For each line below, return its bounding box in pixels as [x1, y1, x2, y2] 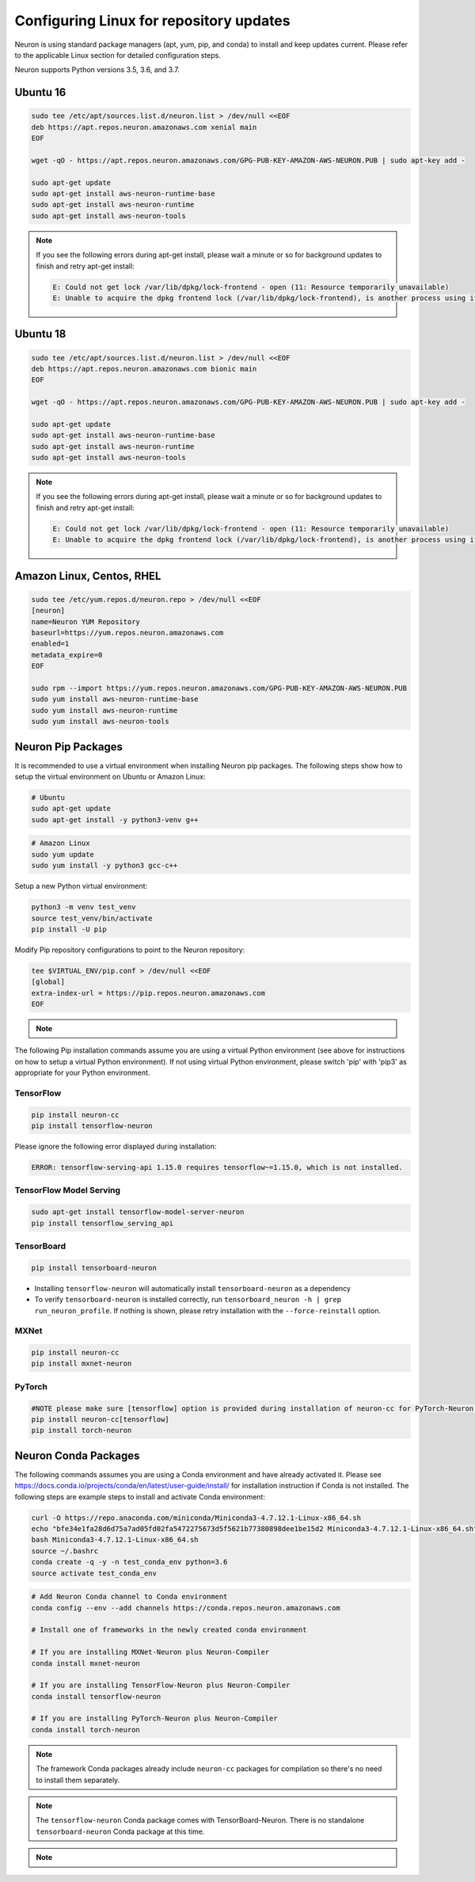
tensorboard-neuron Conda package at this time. [36, 1827, 205, 1836]
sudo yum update [31, 850, 95, 859]
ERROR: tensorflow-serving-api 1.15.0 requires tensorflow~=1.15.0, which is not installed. [31, 1163, 403, 1172]
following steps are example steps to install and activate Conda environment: [14, 1492, 265, 1501]
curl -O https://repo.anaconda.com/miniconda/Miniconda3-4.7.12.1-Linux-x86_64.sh [31, 1513, 362, 1522]
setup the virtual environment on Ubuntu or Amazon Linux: [14, 772, 206, 782]
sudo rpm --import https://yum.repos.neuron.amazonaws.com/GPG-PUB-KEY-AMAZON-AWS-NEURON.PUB [31, 684, 408, 692]
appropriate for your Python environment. [14, 1068, 150, 1077]
